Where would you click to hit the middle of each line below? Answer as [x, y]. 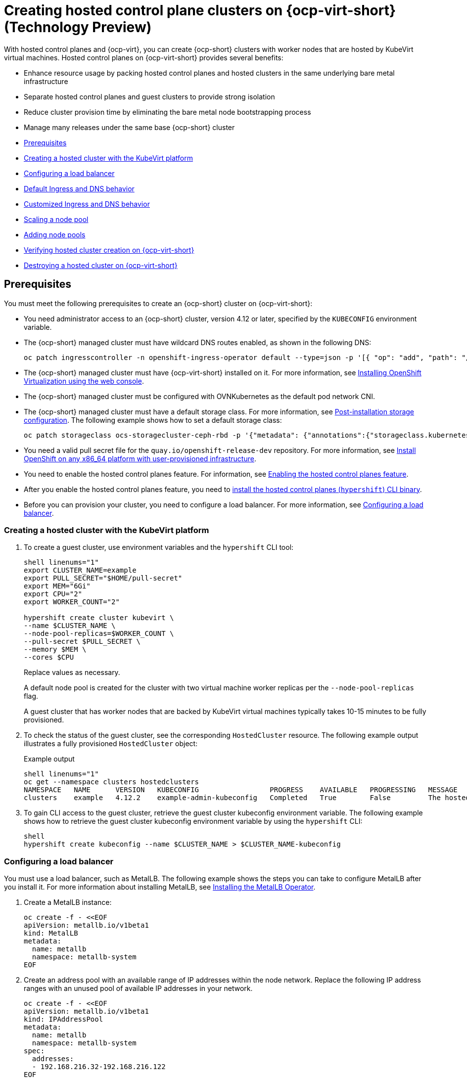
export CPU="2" [53, 594]
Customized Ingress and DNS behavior [87, 204]
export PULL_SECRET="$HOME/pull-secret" [103, 578]
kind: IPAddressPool [64, 1019]
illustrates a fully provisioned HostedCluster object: [111, 744]
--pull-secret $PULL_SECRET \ [82, 642]
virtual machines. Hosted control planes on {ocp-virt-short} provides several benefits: [144, 57]
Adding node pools [55, 234]
